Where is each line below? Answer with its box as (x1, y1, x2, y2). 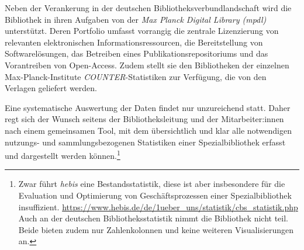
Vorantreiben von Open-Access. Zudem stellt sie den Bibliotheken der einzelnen (5, 58, 289, 71)
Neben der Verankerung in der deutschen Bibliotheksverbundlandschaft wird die (5, 2, 292, 13)
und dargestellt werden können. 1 (5, 148, 120, 161)
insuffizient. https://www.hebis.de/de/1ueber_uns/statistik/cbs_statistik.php (18, 200, 298, 213)
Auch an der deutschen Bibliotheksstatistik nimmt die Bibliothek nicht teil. (18, 212, 288, 224)
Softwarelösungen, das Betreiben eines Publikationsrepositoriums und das (5, 47, 268, 60)
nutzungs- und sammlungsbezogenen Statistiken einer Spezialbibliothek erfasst (5, 136, 286, 148)
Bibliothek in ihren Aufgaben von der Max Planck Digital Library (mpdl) (5, 13, 267, 25)
